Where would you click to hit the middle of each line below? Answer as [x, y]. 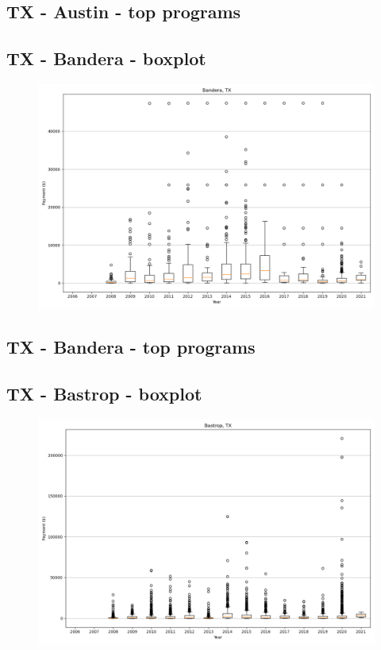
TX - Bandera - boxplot [106, 58]
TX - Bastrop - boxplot [104, 394]
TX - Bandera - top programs [131, 347]
